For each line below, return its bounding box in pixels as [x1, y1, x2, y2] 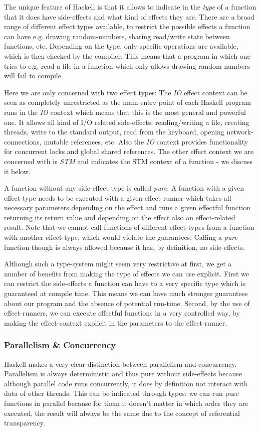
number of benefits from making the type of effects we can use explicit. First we [4, 268, 249, 278]
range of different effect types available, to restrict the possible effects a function [4, 21, 250, 32]
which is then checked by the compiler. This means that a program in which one [4, 50, 250, 61]
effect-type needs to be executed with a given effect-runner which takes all [4, 192, 231, 203]
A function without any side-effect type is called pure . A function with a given [4, 183, 244, 193]
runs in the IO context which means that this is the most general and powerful [4, 106, 246, 117]
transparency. [4, 417, 45, 428]
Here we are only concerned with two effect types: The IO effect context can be [4, 87, 247, 97]
